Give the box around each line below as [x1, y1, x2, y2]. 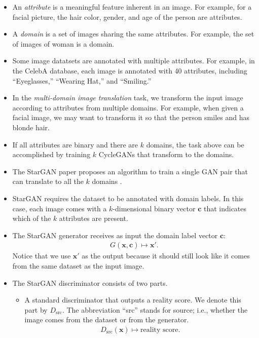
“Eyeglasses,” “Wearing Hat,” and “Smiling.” [12, 75, 152, 86]
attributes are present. [59, 213, 128, 223]
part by [24, 304, 48, 315]
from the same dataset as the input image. [12, 260, 144, 271]
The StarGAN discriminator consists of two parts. [12, 277, 168, 288]
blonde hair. [12, 122, 50, 132]
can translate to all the [12, 176, 84, 186]
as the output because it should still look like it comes [82, 250, 250, 261]
